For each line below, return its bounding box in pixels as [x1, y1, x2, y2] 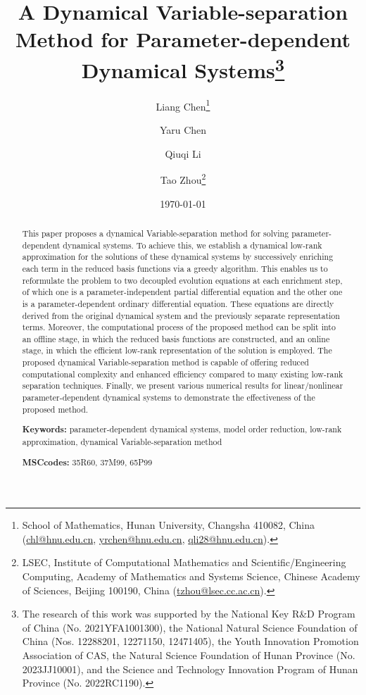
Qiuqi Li [165, 146, 201, 161]
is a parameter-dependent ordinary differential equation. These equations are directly [22, 297, 334, 309]
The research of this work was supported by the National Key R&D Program [22, 606, 355, 621]
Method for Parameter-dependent [15, 25, 351, 54]
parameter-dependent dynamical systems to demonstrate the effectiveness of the [22, 392, 315, 403]
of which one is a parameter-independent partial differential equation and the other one [22, 286, 343, 298]
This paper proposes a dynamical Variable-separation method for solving [22, 227, 289, 239]
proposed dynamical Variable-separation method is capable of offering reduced [22, 356, 309, 368]
